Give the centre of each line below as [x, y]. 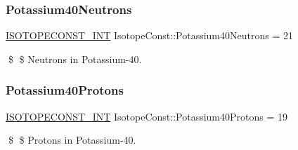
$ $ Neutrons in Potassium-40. [75, 59]
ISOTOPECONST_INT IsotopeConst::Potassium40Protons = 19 [147, 116]
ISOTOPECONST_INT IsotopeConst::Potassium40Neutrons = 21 [149, 35]
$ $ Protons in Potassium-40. [72, 140]
